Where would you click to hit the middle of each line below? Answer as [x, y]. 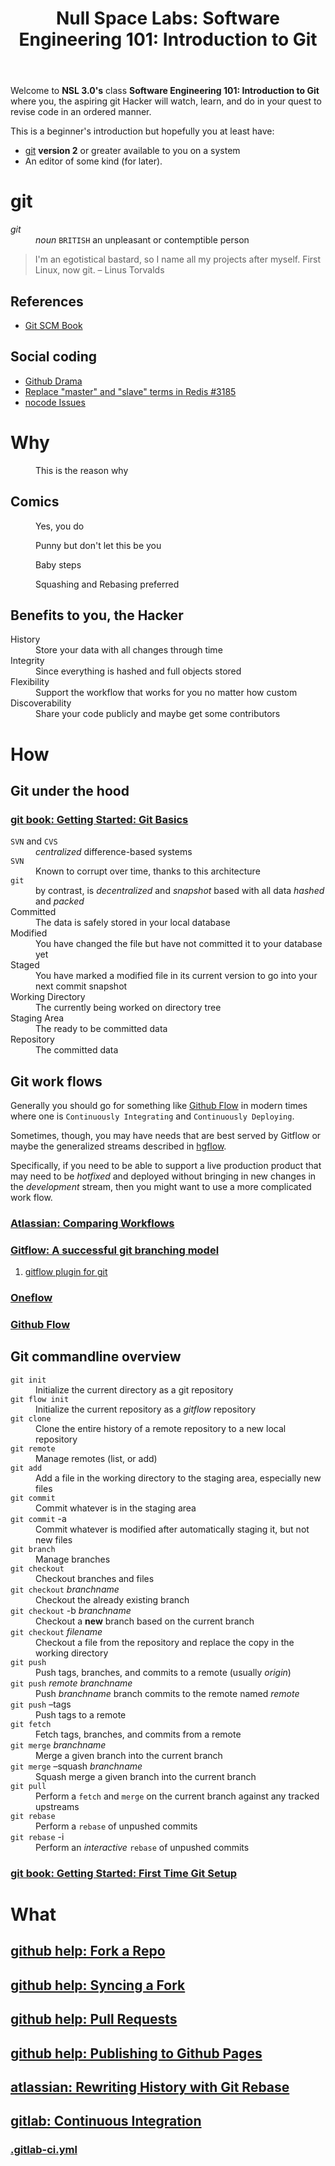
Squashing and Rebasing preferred [107, 584]
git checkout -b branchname [71, 1610]
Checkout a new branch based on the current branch [145, 1621]
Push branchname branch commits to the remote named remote [167, 1693]
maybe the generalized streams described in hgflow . [118, 1146]
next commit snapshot [81, 986]
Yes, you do [60, 526]
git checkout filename [56, 1631]
